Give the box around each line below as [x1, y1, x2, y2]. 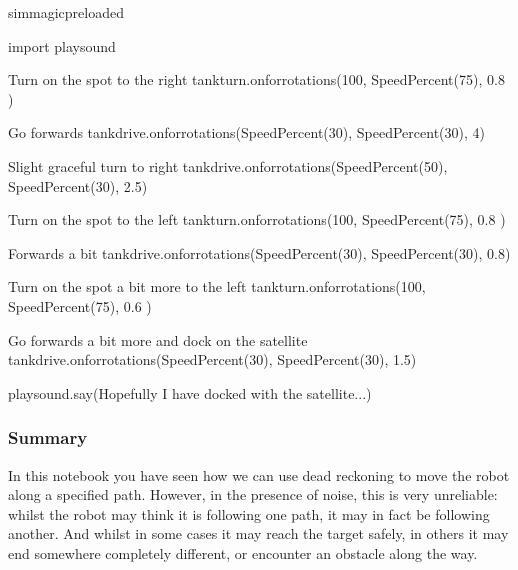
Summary [8, 425, 88, 450]
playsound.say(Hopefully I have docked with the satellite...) [8, 382, 372, 403]
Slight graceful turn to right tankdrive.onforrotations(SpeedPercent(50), [8, 155, 448, 176]
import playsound [8, 35, 116, 56]
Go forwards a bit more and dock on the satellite [8, 329, 308, 350]
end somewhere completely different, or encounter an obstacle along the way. [8, 542, 478, 563]
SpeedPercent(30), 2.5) [8, 175, 148, 196]
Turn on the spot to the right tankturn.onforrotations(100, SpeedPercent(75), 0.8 [8, 69, 505, 90]
